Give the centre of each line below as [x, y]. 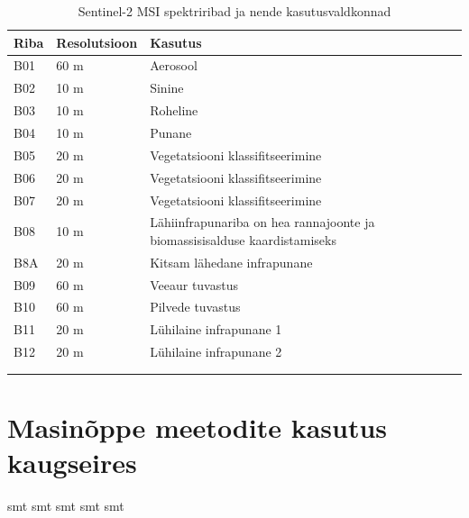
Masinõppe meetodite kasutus [198, 427]
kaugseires [72, 463]
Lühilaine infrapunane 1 [216, 329]
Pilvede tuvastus [195, 307]
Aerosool [174, 65]
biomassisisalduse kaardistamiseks [243, 239]
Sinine [167, 88]
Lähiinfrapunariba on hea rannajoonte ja [262, 222]
